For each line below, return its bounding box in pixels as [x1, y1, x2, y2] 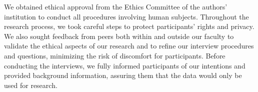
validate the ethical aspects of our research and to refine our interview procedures [4, 40, 254, 51]
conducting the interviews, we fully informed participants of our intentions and [4, 60, 245, 70]
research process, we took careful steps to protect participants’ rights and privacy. [4, 21, 254, 31]
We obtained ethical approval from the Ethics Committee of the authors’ [4, 1, 227, 11]
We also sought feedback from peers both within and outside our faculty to [4, 30, 234, 41]
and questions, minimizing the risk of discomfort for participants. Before [4, 50, 225, 60]
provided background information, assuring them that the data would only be [4, 70, 242, 80]
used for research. [4, 79, 57, 90]
